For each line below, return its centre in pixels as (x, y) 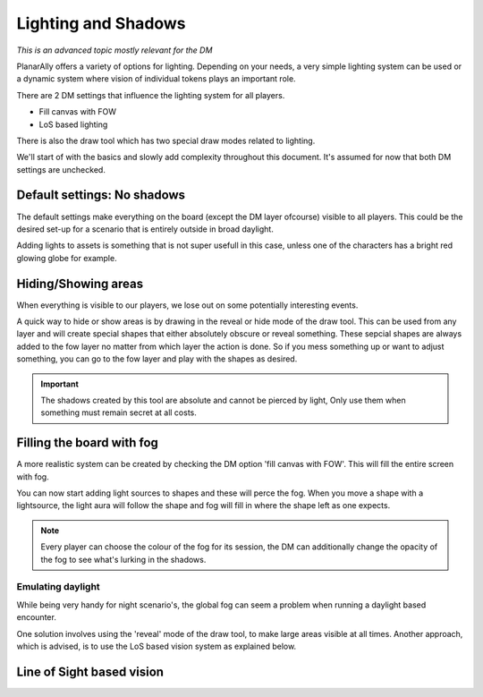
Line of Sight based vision (90, 671)
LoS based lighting (73, 124)
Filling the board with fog (87, 443)
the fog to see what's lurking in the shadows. (123, 559)
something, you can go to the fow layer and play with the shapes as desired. (157, 359)
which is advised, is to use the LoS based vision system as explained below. (157, 646)
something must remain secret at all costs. (119, 412)
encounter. (37, 617)
